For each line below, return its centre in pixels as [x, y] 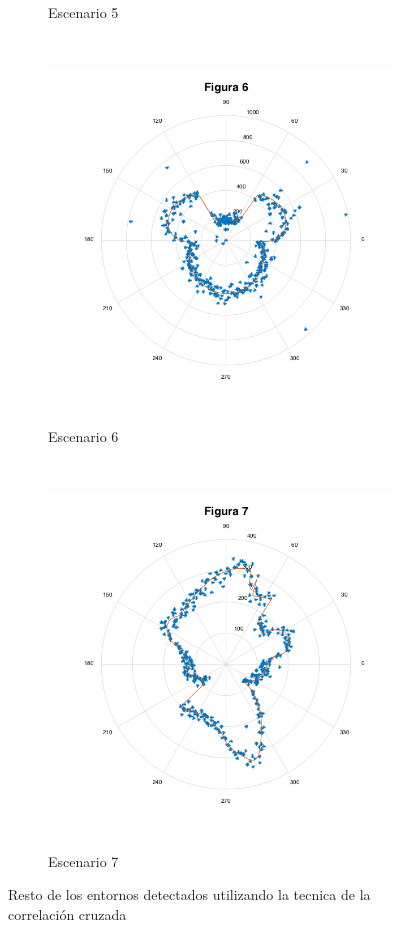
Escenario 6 [83, 436]
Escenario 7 [83, 860]
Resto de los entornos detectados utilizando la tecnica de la [189, 894]
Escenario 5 [83, 12]
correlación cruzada [67, 913]
